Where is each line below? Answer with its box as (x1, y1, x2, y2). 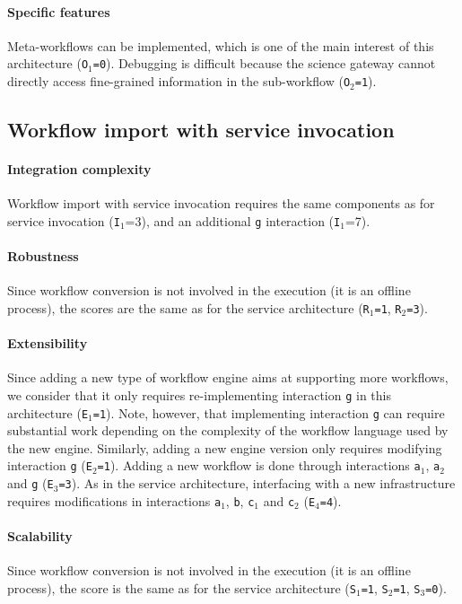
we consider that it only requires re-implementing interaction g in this (7, 385, 391, 404)
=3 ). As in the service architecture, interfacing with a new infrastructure (58, 474, 456, 493)
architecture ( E (7, 403, 89, 422)
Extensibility (7, 334, 88, 353)
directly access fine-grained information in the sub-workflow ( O (7, 72, 351, 91)
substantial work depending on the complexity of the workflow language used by (7, 421, 449, 440)
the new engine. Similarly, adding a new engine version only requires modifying (7, 438, 442, 457)
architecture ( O (7, 54, 89, 73)
